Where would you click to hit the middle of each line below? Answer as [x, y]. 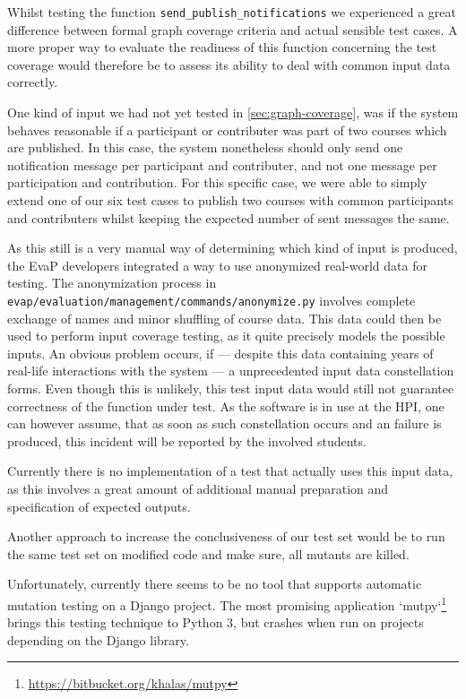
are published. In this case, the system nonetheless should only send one [205, 147]
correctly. [33, 82]
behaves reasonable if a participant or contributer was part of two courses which [227, 129]
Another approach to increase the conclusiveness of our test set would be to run [226, 536]
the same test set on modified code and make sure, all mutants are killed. [208, 553]
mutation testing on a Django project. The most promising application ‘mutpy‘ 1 [227, 603]
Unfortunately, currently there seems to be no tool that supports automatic [215, 584]
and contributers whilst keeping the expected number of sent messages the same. [229, 217]
